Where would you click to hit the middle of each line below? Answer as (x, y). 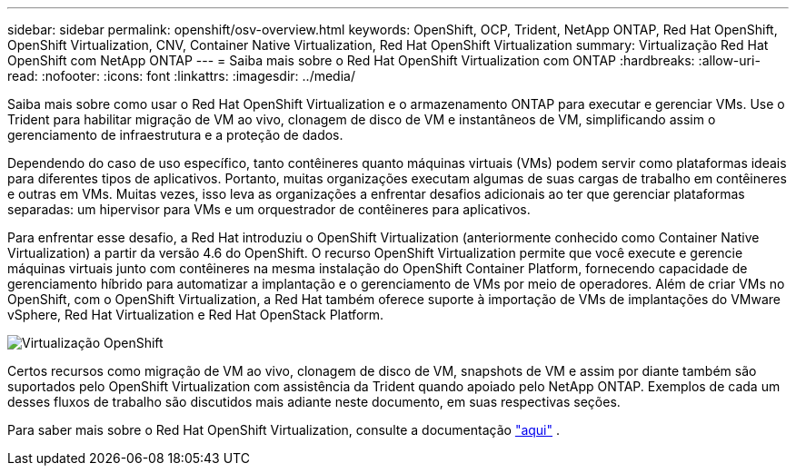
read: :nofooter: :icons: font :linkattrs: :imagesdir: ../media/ (181, 76)
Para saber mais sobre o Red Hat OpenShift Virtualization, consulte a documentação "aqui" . (284, 430)
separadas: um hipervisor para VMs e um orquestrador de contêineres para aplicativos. (269, 209)
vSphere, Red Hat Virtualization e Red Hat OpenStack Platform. (196, 315)
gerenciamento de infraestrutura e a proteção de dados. (175, 135)
